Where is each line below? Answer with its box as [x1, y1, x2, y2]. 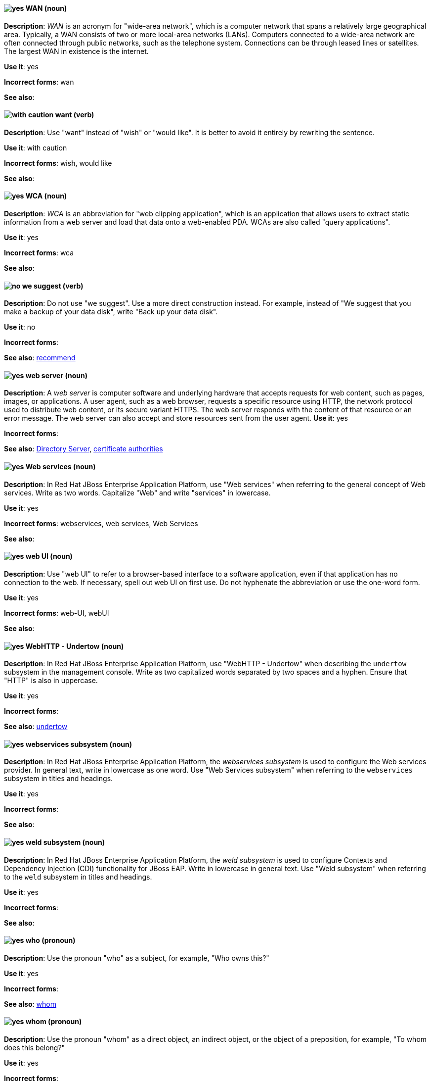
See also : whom [4, 999, 56, 1008]
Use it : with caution [4, 143, 67, 152]
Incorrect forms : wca [4, 248, 74, 257]
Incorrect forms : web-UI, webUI [4, 608, 109, 617]
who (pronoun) [25, 936, 76, 945]
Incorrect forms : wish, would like [4, 158, 112, 167]
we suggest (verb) [22, 281, 84, 290]
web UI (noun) [25, 552, 73, 561]
